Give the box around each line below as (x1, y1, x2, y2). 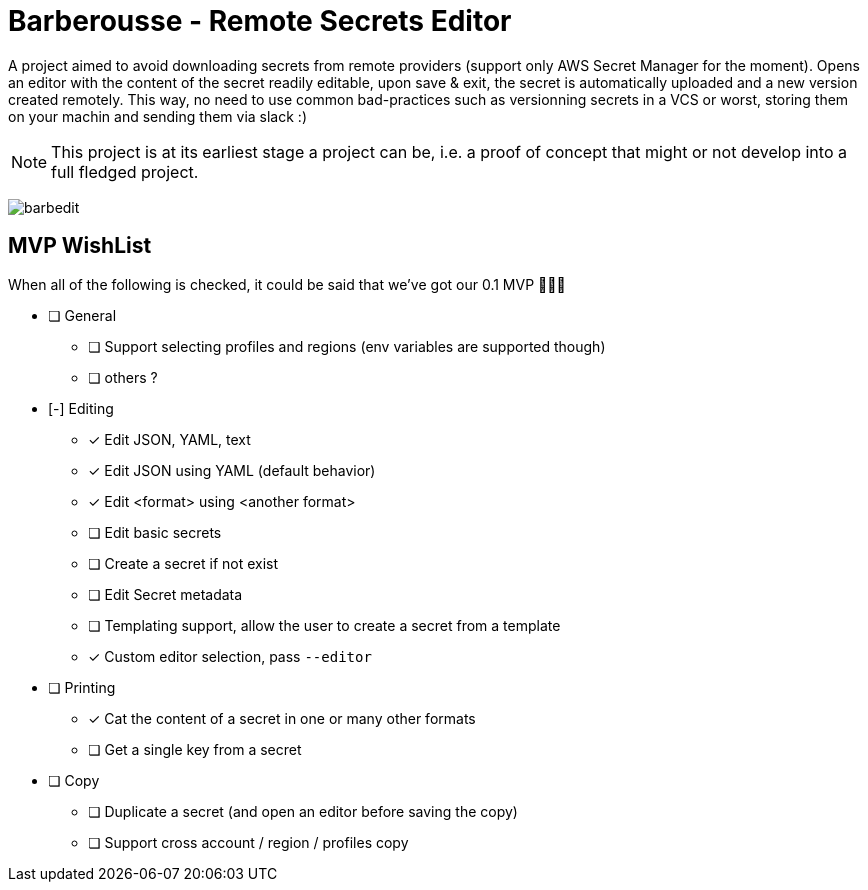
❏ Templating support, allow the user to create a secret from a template (88, 616, 561, 634)
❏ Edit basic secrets (88, 523, 222, 541)
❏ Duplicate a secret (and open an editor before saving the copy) (88, 802, 518, 820)
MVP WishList (8, 233, 152, 259)
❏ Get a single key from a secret (88, 740, 302, 758)
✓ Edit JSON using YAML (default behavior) (88, 461, 376, 479)
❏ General (48, 306, 117, 324)
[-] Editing (48, 399, 114, 417)
